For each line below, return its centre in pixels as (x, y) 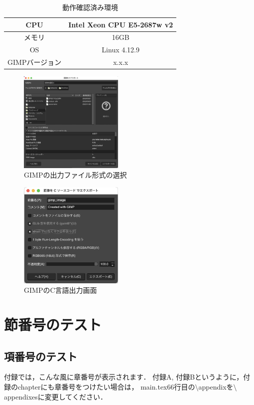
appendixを (216, 386)
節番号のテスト (53, 324)
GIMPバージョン (35, 62)
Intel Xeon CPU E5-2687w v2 (121, 24)
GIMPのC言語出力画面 (61, 290)
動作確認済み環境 (90, 7)
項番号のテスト (41, 356)
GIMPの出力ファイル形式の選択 (75, 175)
